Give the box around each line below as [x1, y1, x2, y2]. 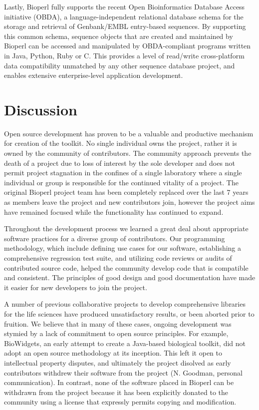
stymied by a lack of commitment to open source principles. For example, [4, 328, 229, 339]
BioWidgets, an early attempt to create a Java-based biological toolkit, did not [4, 338, 246, 348]
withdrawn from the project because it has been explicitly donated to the [4, 387, 229, 397]
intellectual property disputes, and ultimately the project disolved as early [4, 357, 231, 368]
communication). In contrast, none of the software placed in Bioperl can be [4, 377, 234, 388]
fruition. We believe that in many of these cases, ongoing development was [4, 318, 232, 329]
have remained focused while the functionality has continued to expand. [4, 206, 224, 217]
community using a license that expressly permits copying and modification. [4, 397, 237, 407]
